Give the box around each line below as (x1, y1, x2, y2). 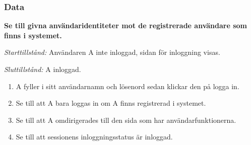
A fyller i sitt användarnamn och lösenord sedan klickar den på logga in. (16, 81, 239, 91)
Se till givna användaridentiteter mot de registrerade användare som (4, 20, 247, 31)
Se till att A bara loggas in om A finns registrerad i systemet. (16, 98, 206, 108)
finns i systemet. (4, 30, 62, 40)
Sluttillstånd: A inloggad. (4, 64, 81, 74)
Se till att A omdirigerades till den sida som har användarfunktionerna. (16, 114, 236, 125)
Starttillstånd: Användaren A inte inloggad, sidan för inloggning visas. (4, 47, 220, 57)
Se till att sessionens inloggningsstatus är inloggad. (16, 131, 173, 142)
